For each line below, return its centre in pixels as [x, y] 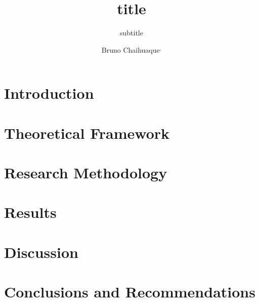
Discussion [41, 252]
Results [30, 212]
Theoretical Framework [87, 133]
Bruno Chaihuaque [131, 49]
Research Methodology [86, 173]
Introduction [49, 93]
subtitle [132, 33]
